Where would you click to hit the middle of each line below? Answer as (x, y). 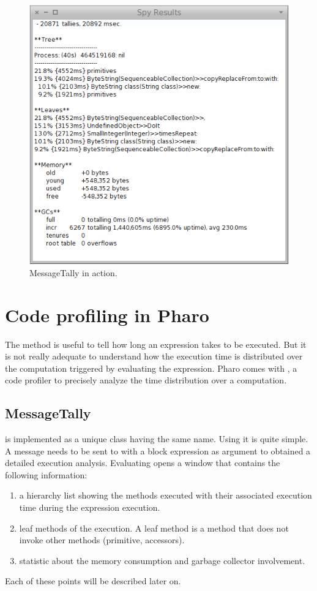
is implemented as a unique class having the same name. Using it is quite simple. (157, 439)
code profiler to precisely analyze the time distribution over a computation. (146, 380)
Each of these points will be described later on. (93, 581)
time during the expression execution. (90, 507)
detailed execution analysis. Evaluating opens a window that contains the (143, 463)
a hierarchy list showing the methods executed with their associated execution (166, 495)
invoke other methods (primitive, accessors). (102, 540)
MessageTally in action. (73, 272)
